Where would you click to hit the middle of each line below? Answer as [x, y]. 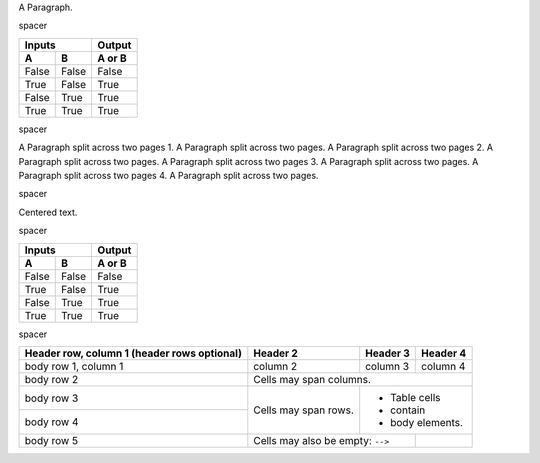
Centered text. [48, 212]
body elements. [427, 422]
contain [408, 410]
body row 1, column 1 [74, 366]
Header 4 [444, 353]
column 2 [275, 366]
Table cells [415, 397]
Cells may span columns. [312, 379]
